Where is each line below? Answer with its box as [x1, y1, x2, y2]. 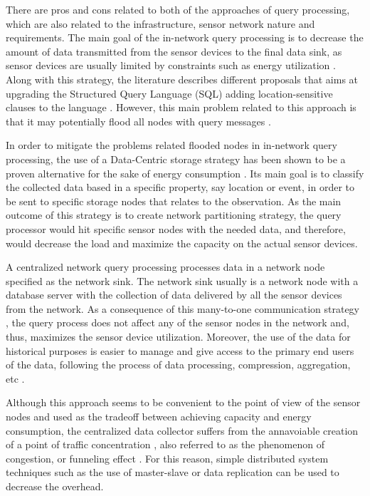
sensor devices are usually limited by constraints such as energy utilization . [6, 58, 336, 73]
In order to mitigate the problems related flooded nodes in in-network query [6, 138, 337, 153]
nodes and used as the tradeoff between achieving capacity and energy [6, 409, 312, 424]
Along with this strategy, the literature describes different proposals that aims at [6, 71, 359, 86]
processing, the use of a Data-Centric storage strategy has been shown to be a [6, 151, 346, 166]
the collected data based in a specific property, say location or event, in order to [6, 180, 355, 195]
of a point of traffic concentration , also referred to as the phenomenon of [6, 437, 324, 452]
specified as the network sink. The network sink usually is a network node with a [6, 273, 359, 288]
